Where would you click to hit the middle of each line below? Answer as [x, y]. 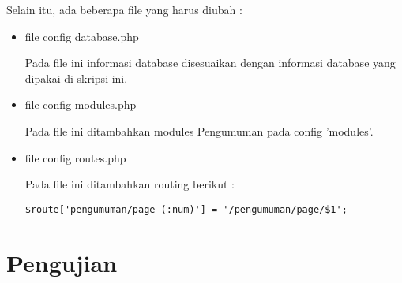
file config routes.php [75, 157]
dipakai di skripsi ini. [76, 78]
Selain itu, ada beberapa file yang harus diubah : [124, 9]
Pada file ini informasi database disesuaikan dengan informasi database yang [210, 63]
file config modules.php [81, 104]
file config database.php [82, 36]
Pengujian [62, 262]
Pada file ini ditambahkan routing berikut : [130, 184]
